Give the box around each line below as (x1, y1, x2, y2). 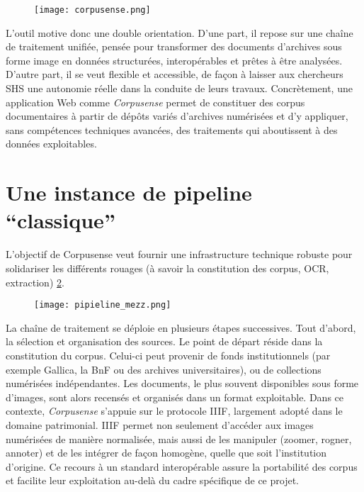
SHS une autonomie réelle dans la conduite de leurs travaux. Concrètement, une (6, 81, 353, 96)
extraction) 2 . (6, 274, 64, 289)
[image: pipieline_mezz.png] (34, 300, 171, 311)
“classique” (6, 206, 115, 235)
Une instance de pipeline (6, 178, 252, 207)
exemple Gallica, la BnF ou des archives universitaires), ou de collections (6, 362, 322, 376)
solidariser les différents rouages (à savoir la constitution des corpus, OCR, (6, 260, 329, 275)
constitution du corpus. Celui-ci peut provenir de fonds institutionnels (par (6, 347, 331, 362)
